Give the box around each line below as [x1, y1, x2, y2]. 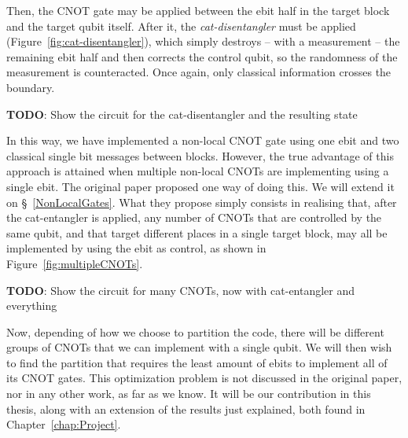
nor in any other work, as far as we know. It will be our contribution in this [6, 385, 371, 402]
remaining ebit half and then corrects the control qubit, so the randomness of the [6, 48, 398, 64]
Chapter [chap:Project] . [6, 416, 121, 432]
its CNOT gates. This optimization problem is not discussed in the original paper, [6, 370, 402, 386]
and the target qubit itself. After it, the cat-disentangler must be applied [6, 17, 356, 34]
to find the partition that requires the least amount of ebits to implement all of [6, 354, 388, 370]
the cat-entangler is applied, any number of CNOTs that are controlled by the [6, 209, 382, 226]
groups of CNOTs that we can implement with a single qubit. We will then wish [6, 339, 392, 355]
